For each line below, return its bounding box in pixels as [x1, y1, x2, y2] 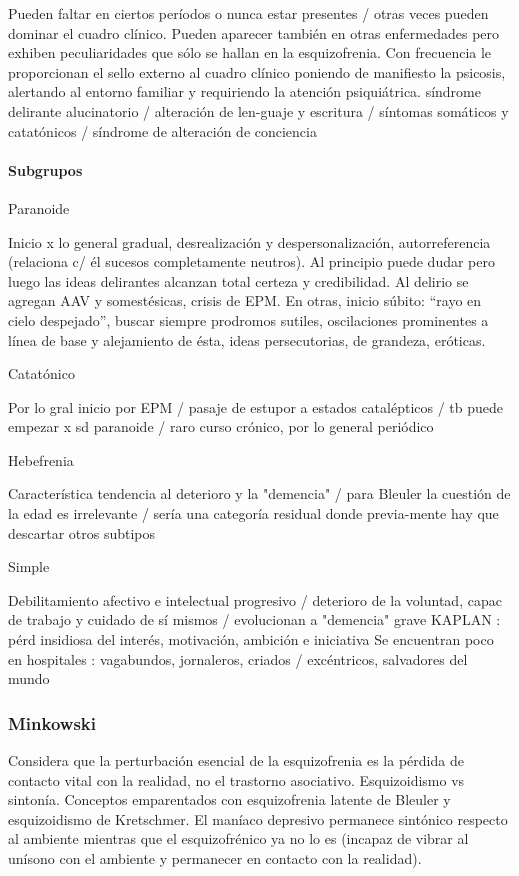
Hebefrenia [8, 449, 74, 470]
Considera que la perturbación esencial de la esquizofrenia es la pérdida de [8, 750, 464, 771]
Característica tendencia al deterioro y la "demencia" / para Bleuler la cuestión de [8, 483, 511, 504]
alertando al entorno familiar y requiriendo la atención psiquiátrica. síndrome [8, 81, 481, 102]
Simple [8, 556, 50, 577]
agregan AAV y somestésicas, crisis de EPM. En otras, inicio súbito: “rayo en [8, 290, 482, 311]
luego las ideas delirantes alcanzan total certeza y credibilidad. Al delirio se [8, 270, 469, 291]
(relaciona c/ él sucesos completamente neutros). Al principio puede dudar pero [8, 251, 495, 272]
